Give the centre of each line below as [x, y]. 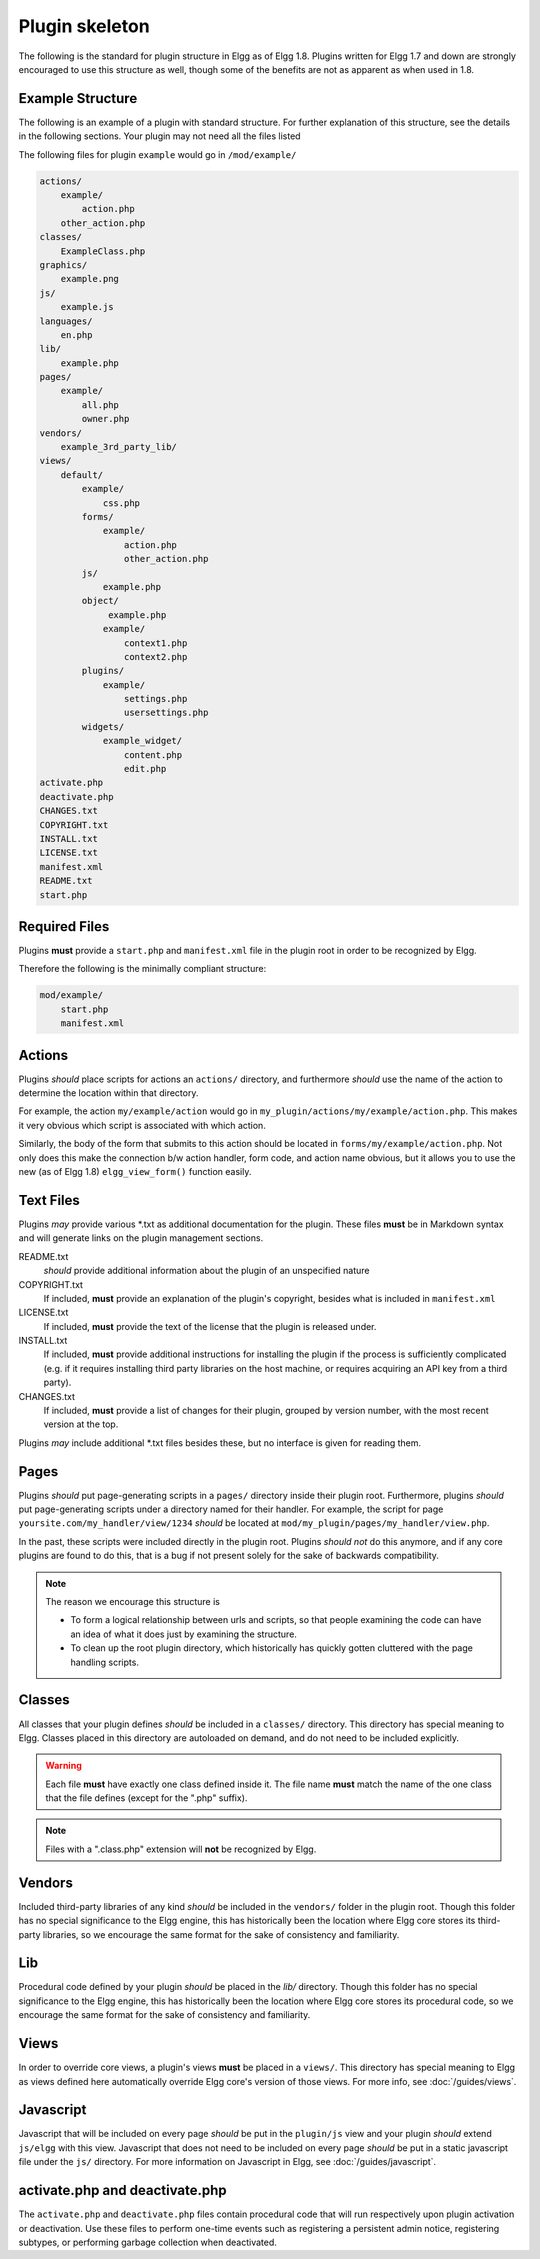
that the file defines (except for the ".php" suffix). [146, 1798]
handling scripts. [105, 1662]
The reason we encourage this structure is [132, 1602]
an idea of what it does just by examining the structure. [183, 1634]
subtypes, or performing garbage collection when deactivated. [147, 2242]
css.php [121, 503]
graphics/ [63, 264]
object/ [100, 601]
